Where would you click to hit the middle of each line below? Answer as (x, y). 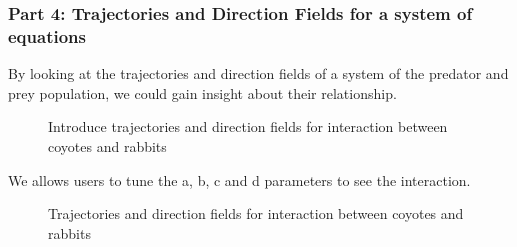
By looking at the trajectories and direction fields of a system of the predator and (258, 73)
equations (47, 35)
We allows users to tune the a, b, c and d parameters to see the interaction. (239, 179)
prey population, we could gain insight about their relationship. (202, 92)
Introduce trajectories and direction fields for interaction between (248, 126)
